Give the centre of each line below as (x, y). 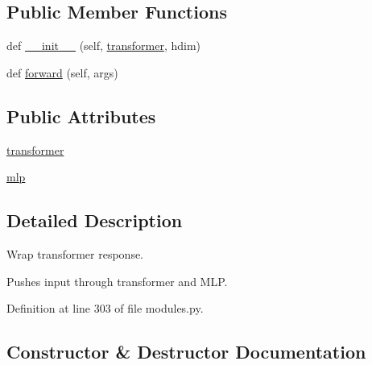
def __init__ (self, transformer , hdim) (104, 46)
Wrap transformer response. (75, 253)
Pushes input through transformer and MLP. (117, 281)
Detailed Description (95, 220)
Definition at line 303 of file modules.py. (105, 308)
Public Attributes (81, 116)
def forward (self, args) (62, 72)
